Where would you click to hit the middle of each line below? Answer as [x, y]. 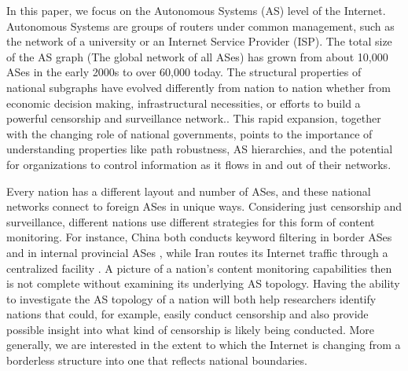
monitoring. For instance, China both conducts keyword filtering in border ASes [199, 237]
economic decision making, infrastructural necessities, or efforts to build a [184, 103]
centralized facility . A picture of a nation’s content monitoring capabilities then [199, 268]
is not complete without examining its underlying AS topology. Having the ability [203, 283]
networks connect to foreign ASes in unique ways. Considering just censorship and [204, 206]
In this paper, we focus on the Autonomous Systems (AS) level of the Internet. [196, 10]
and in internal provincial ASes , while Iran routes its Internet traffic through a [197, 252]
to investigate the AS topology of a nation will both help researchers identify [191, 298]
